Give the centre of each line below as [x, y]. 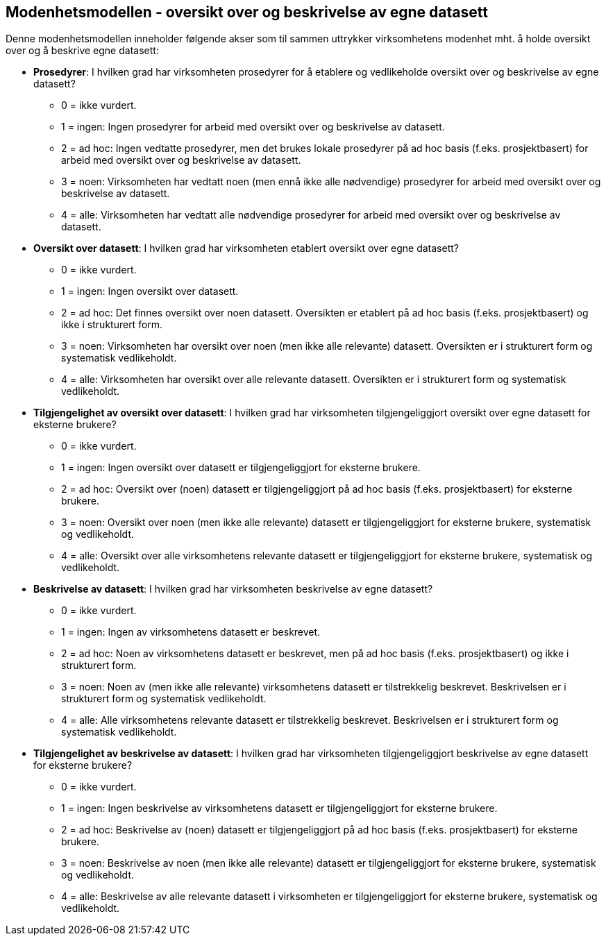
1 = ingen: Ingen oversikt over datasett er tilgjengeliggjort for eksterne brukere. [241, 468]
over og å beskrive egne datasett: [82, 51]
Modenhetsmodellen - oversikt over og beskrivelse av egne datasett [247, 12]
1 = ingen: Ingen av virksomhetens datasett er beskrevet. [191, 632]
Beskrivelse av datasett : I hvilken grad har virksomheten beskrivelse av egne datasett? [233, 589]
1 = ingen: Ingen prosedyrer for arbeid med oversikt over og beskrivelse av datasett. [253, 127]
